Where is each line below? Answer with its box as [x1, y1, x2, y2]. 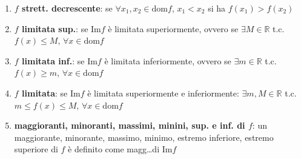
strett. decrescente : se [22, 2, 113, 14]
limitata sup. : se [22, 22, 88, 35]
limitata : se [22, 86, 68, 99]
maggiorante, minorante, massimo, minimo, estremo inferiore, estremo [14, 130, 274, 143]
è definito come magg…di [68, 143, 160, 155]
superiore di [14, 143, 58, 155]
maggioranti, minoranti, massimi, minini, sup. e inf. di [14, 119, 245, 132]
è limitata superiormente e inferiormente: [87, 86, 239, 99]
